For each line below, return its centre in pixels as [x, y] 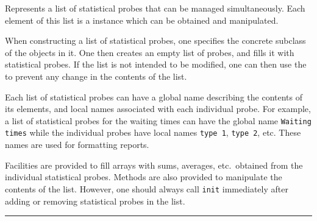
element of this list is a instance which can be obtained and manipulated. [142, 20]
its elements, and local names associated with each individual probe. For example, [158, 109]
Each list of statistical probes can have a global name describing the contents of [154, 96]
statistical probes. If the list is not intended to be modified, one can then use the [156, 64]
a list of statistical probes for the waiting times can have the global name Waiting [158, 120]
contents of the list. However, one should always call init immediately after [147, 188]
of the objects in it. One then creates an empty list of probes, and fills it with [150, 52]
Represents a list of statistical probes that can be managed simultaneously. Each [155, 8]
